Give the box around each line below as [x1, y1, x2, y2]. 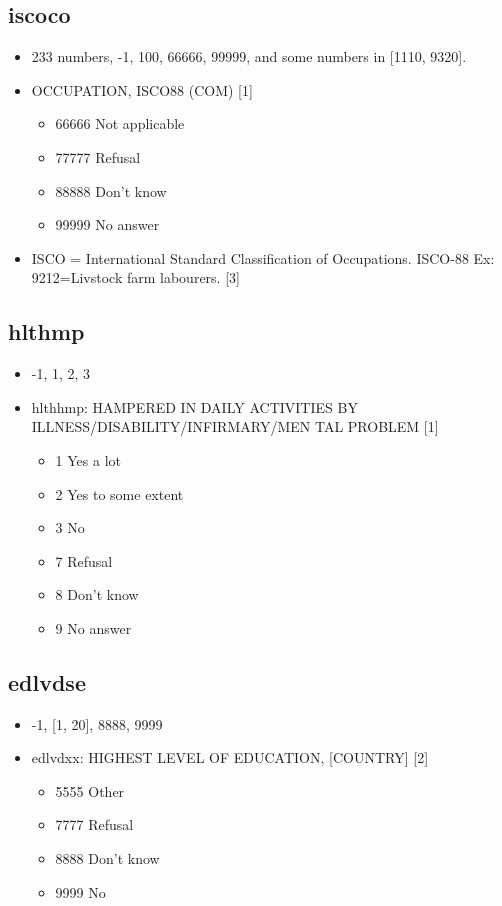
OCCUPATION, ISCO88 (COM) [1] [31, 79, 253, 100]
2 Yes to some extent [55, 483, 184, 504]
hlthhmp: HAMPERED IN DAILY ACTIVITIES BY [31, 396, 358, 417]
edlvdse [8, 666, 86, 697]
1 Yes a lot [55, 449, 121, 470]
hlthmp [8, 316, 85, 347]
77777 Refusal [55, 146, 141, 167]
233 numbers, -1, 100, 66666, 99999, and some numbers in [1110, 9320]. [31, 46, 467, 67]
